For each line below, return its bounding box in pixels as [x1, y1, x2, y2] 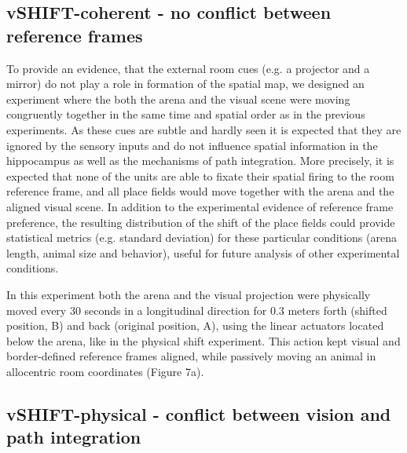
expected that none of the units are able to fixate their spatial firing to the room [6, 167, 394, 184]
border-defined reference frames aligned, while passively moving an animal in [6, 348, 376, 364]
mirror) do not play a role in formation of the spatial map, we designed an [6, 75, 365, 92]
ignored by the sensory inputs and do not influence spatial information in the [6, 137, 378, 153]
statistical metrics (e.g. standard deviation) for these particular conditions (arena [6, 229, 397, 246]
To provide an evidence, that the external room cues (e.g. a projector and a [6, 60, 370, 76]
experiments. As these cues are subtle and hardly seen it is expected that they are [6, 121, 401, 137]
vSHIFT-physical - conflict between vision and [6, 401, 391, 426]
